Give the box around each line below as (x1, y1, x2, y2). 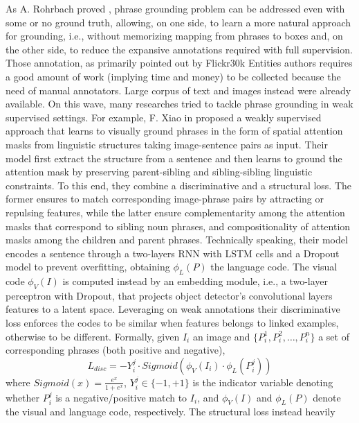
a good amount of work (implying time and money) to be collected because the (6, 69, 341, 83)
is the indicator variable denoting (192, 374, 333, 389)
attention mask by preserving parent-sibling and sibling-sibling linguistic (6, 164, 313, 179)
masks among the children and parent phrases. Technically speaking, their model (6, 232, 348, 247)
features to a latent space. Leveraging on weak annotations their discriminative (6, 302, 340, 316)
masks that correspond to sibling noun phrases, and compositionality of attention (6, 218, 351, 233)
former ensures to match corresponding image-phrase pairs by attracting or (6, 191, 324, 206)
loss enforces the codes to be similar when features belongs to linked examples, (6, 316, 339, 330)
